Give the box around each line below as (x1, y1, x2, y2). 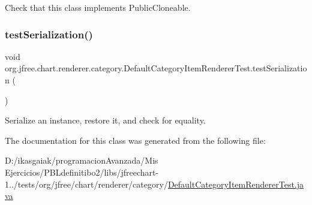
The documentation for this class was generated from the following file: (5, 134, 266, 146)
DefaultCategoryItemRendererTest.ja (167, 177, 304, 190)
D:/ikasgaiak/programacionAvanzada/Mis (5, 154, 158, 167)
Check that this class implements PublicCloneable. (5, 1, 191, 13)
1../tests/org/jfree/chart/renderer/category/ (5, 177, 168, 190)
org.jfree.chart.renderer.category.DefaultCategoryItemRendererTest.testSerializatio (5, 62, 307, 74)
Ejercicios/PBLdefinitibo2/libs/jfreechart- (5, 165, 159, 178)
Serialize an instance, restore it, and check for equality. (5, 114, 206, 126)
